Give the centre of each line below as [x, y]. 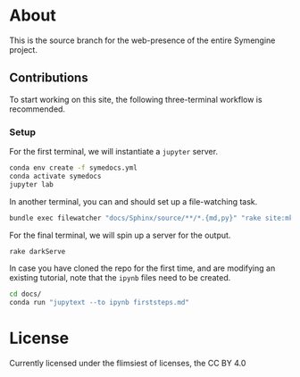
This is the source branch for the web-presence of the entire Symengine [142, 40]
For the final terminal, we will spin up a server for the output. [120, 235]
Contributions [49, 78]
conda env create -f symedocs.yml [74, 168]
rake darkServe [37, 251]
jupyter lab [31, 184]
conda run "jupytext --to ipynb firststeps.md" [100, 303]
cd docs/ [25, 294]
